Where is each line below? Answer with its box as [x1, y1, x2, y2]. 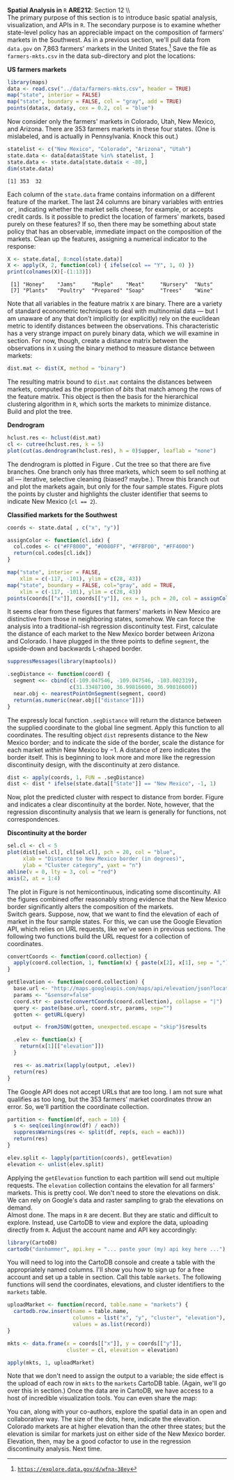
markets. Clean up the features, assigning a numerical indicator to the [7, 234, 208, 243]
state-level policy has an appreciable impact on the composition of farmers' [7, 28, 225, 36]
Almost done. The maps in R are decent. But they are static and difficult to [7, 1210, 219, 1219]
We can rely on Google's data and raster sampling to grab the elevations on [7, 1196, 224, 1204]
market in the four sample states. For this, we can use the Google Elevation [7, 917, 222, 925]
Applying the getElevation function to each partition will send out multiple [7, 1173, 219, 1182]
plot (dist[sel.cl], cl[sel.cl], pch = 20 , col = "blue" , [7, 849, 176, 856]
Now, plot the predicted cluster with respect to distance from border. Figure [7, 793, 224, 801]
